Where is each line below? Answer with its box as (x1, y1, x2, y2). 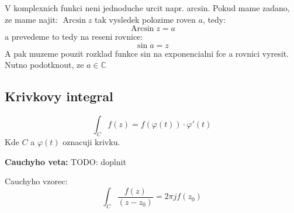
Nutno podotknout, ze (5, 59, 84, 71)
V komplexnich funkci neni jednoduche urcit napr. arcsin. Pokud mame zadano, (5, 2, 290, 13)
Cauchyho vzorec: (5, 175, 68, 187)
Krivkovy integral (5, 87, 113, 105)
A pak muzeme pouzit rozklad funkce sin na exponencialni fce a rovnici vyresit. (5, 47, 289, 59)
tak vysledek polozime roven (94, 13, 196, 25)
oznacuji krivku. (63, 135, 120, 147)
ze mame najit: (5, 13, 58, 25)
